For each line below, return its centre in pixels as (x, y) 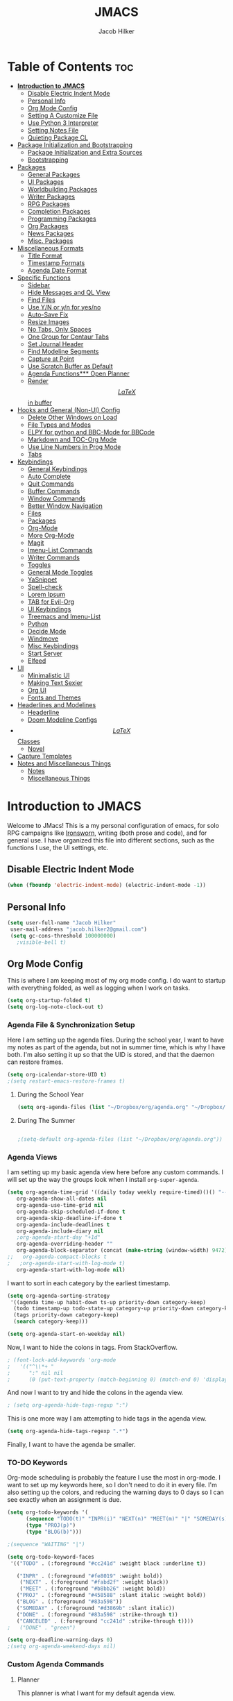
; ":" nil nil (35, 1373)
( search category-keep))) (51, 1322)
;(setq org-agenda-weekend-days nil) (62, 1647)
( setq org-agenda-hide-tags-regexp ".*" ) (68, 1431)
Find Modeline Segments (63, 351)
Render (38, 381)
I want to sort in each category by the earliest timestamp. (89, 1283)
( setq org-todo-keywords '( (48, 1513)
